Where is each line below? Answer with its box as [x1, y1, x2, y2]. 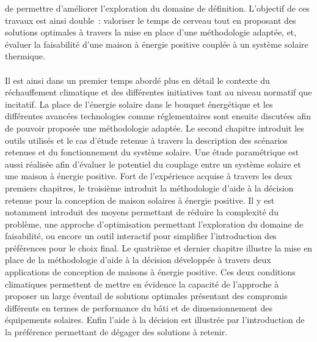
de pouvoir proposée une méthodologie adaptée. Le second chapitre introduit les [5, 121, 304, 134]
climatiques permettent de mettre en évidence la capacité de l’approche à [5, 277, 279, 290]
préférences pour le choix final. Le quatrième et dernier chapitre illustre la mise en [5, 241, 313, 254]
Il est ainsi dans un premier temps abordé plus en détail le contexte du [5, 73, 270, 86]
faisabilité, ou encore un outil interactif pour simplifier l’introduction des [5, 229, 277, 242]
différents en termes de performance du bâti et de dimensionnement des [5, 301, 272, 314]
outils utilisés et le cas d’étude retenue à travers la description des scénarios [5, 133, 288, 146]
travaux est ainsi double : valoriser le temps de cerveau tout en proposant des [5, 13, 296, 26]
